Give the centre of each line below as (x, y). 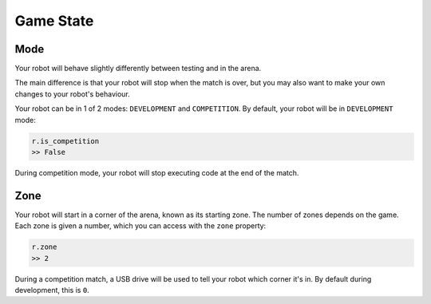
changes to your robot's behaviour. (73, 94)
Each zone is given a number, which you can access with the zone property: (140, 226)
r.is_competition (65, 141)
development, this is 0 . (52, 290)
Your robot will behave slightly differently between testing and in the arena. (138, 69)
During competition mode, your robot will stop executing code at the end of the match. (157, 172)
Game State (54, 21)
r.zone (44, 247)
